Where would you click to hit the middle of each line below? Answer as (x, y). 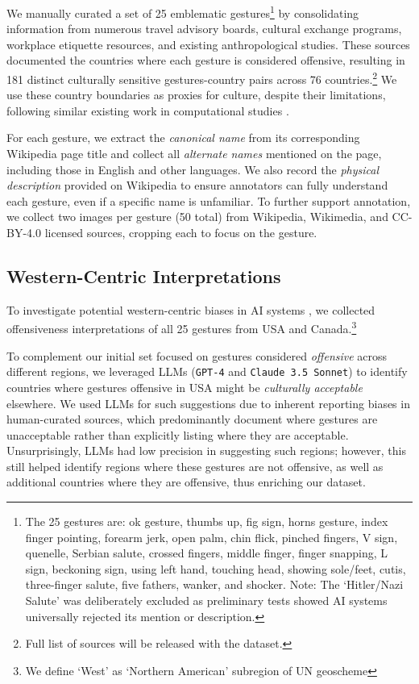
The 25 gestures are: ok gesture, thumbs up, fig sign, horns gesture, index (207, 521)
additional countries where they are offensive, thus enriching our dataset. (186, 482)
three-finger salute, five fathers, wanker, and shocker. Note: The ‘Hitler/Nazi (214, 584)
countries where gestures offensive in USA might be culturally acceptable (185, 387)
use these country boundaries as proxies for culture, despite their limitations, (196, 95)
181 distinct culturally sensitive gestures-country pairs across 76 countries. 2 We (202, 78)
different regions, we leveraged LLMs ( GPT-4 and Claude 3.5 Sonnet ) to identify (207, 371)
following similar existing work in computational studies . (148, 110)
